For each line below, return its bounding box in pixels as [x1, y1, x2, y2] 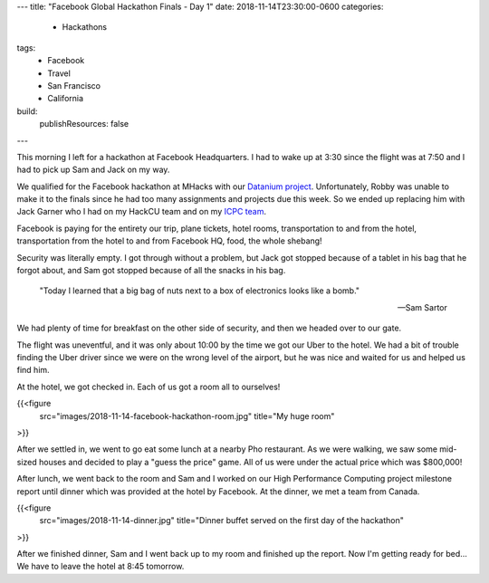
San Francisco [47, 80, 101, 91]
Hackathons [62, 22, 108, 33]
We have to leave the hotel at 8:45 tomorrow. [16, 561, 185, 572]
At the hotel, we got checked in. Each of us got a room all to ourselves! [16, 381, 281, 392]
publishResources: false [39, 119, 129, 129]
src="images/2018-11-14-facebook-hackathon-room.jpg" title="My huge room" [39, 410, 335, 421]
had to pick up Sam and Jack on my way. [16, 164, 170, 176]
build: [16, 105, 38, 117]
